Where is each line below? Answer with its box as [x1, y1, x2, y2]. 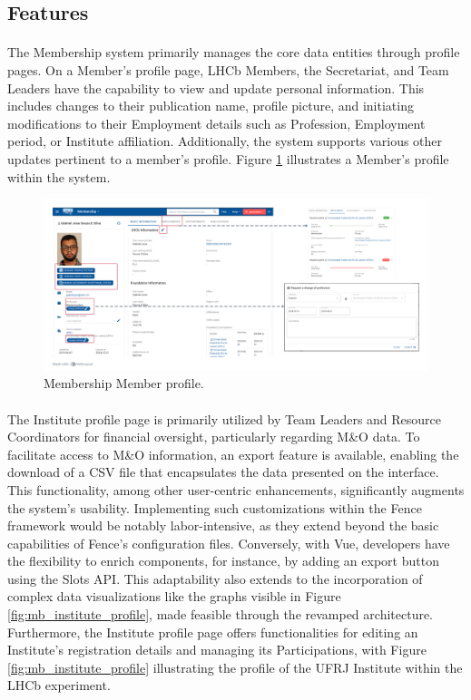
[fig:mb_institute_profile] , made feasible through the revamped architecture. [7, 605, 434, 624]
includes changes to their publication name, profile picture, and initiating [7, 96, 414, 115]
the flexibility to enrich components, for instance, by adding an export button [7, 551, 439, 570]
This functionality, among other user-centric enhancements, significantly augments [7, 480, 465, 499]
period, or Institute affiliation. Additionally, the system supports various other [7, 131, 443, 151]
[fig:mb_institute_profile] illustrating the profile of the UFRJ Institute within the [7, 657, 463, 676]
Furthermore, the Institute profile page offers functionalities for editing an [7, 622, 418, 641]
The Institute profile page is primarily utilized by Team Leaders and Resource [7, 409, 442, 428]
